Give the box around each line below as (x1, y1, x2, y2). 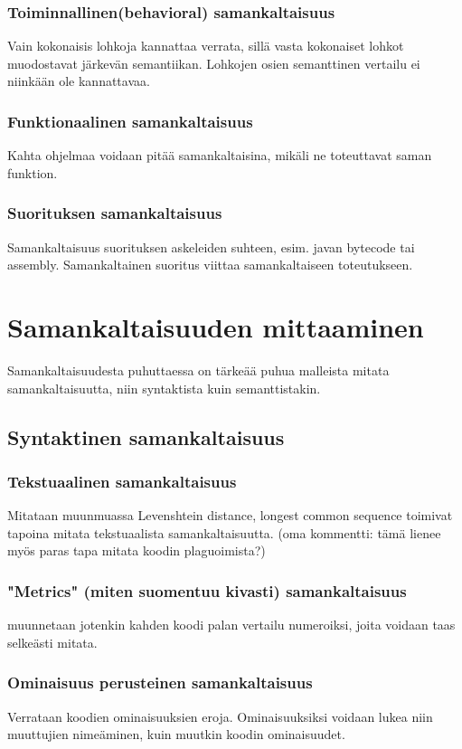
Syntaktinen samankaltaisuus (7, 422, 285, 450)
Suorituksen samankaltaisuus (7, 202, 222, 224)
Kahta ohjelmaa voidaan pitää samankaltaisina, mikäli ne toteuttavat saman (7, 146, 432, 165)
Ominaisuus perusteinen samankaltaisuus (7, 671, 313, 694)
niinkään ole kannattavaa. (7, 71, 150, 90)
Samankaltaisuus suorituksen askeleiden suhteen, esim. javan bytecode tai (7, 237, 415, 256)
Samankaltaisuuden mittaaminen (7, 308, 424, 345)
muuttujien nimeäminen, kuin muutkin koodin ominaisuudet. (7, 725, 345, 744)
